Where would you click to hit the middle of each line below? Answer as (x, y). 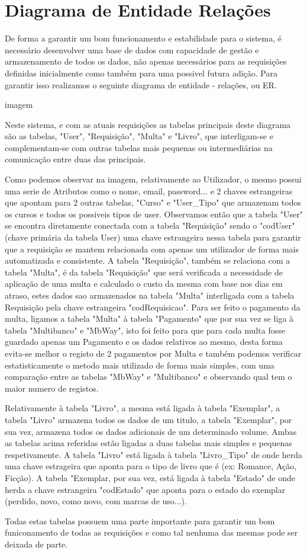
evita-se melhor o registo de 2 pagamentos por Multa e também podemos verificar (153, 353)
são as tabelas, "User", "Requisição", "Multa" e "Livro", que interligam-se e (139, 136)
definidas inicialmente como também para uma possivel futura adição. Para (141, 73)
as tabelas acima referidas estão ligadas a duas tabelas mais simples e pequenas (148, 443)
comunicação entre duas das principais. (75, 159)
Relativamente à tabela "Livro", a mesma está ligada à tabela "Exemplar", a (143, 408)
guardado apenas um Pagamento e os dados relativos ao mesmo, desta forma (144, 342)
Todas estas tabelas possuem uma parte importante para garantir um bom (140, 521)
